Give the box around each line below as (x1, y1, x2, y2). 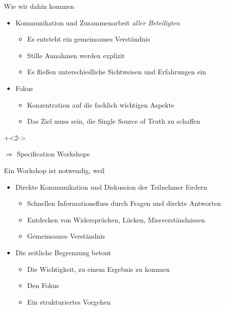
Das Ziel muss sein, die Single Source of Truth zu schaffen (27, 116, 201, 126)
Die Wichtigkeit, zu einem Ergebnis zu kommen (27, 264, 170, 274)
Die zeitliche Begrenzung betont (15, 247, 112, 257)
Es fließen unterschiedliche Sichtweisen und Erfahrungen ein (27, 66, 206, 77)
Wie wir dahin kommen (4, 1, 74, 11)
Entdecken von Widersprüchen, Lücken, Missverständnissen (27, 214, 205, 224)
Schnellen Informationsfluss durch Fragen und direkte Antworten (27, 198, 221, 208)
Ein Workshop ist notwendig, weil (4, 165, 105, 175)
